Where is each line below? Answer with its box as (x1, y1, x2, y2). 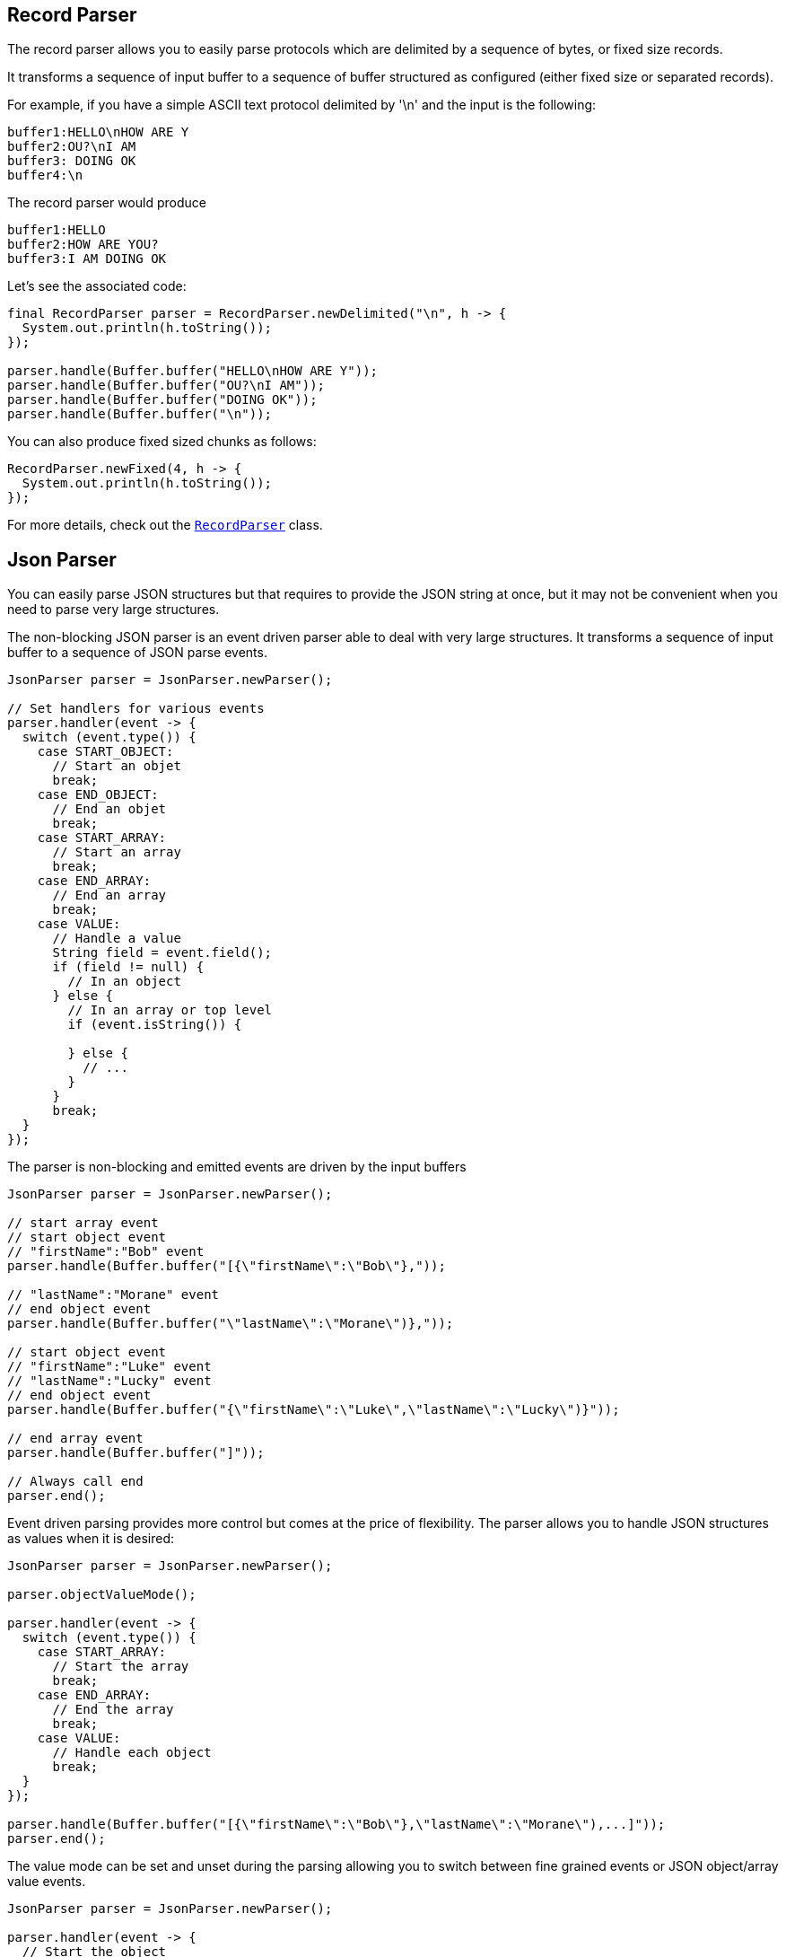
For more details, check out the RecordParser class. (7, 517, 323, 533)
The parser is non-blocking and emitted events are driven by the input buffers (7, 1159, 467, 1175)
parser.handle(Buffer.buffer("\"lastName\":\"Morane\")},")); (7, 1316, 454, 1331)
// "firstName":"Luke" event (7, 1359, 212, 1374)
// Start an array (52, 845, 181, 860)
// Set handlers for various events (7, 701, 265, 716)
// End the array (52, 1702, 174, 1717)
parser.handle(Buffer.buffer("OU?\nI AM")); (7, 378, 326, 393)
